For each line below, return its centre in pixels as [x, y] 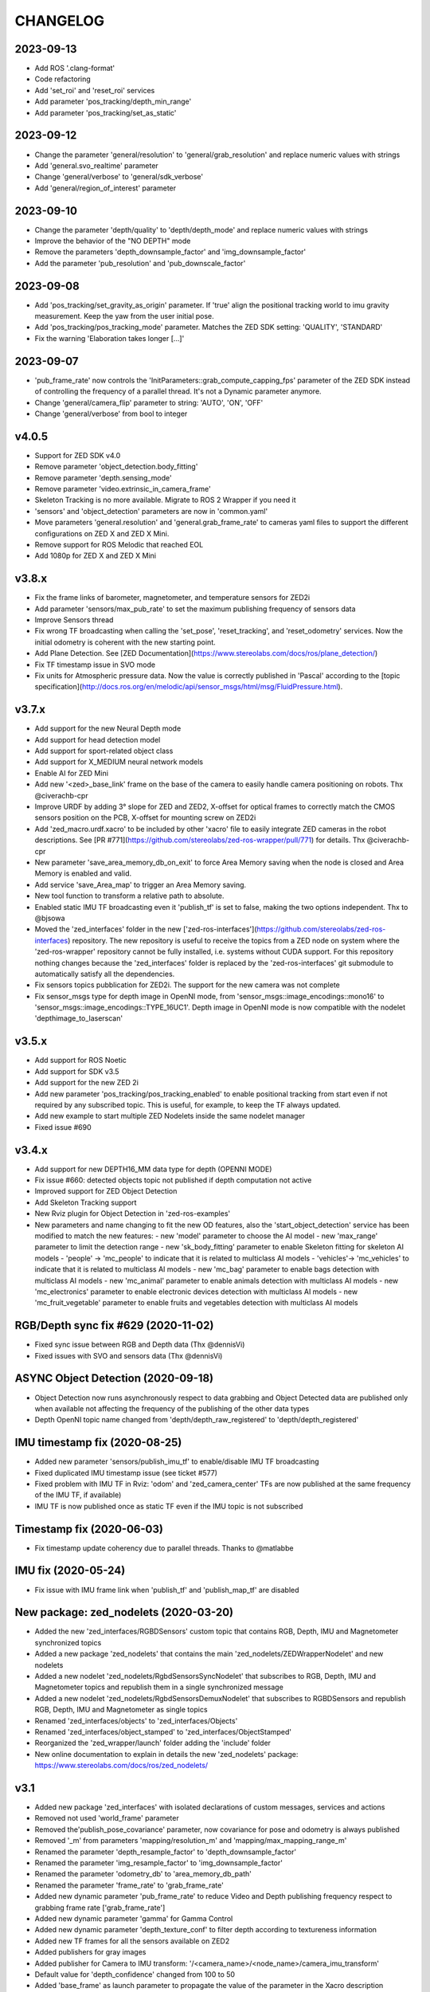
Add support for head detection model [98, 739]
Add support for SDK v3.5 [77, 1071]
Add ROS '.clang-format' [75, 69]
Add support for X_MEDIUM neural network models [119, 762]
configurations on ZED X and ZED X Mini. [102, 533]
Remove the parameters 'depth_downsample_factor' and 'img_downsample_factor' [170, 252]
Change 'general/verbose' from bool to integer [111, 414]
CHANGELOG [60, 21]
